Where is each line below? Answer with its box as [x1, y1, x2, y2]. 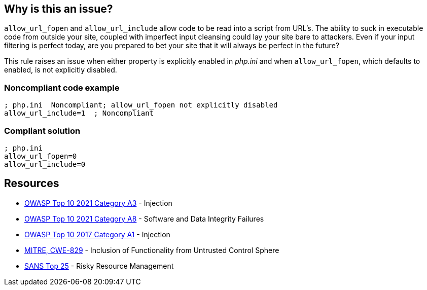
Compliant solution [4, 125, 81, 136]
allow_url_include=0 [4, 160, 86, 168]
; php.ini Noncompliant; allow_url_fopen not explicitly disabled [4, 101, 278, 110]
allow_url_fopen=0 [4, 152, 77, 160]
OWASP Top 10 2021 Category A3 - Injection [24, 198, 172, 207]
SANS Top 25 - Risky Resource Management [24, 261, 174, 270]
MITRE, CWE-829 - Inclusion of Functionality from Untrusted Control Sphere [24, 245, 279, 255]
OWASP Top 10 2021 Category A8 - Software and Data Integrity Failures [24, 214, 264, 223]
